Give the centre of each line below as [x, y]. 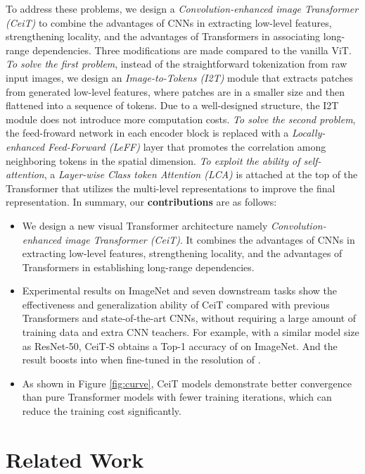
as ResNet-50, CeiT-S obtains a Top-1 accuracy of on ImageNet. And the [180, 345]
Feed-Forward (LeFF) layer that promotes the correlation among [187, 146]
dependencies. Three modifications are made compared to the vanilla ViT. [192, 50]
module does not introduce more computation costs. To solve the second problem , [181, 119]
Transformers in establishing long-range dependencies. [138, 267]
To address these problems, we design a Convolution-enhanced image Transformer [182, 8]
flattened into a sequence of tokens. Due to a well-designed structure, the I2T [172, 105]
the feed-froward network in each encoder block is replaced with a [147, 133]
